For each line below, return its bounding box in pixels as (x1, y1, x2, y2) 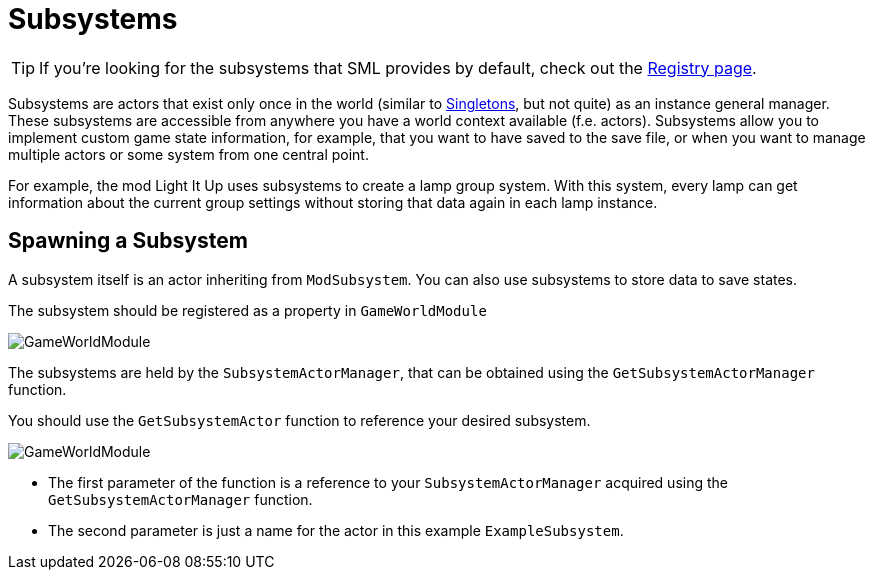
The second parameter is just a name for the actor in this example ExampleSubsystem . (48, 521, 624, 539)
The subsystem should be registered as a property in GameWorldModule (8, 301, 487, 319)
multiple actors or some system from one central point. (8, 145, 369, 163)
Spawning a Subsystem (8, 228, 248, 254)
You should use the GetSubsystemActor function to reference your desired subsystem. (8, 411, 591, 429)
